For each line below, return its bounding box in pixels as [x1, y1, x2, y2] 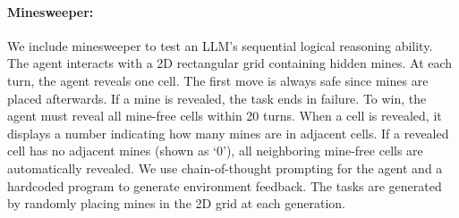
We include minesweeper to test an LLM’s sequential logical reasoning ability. [7, 36, 433, 54]
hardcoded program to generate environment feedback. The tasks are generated [7, 176, 442, 195]
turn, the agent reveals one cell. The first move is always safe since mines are [7, 71, 429, 89]
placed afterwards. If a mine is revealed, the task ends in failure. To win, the [7, 88, 427, 107]
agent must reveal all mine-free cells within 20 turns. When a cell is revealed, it [7, 106, 442, 125]
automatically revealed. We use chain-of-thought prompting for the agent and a [7, 158, 443, 177]
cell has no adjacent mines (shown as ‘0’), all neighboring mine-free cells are [7, 141, 423, 160]
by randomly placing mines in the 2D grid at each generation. [7, 194, 346, 213]
